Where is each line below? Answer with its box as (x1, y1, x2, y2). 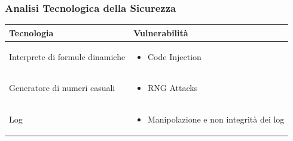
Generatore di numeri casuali (9, 82, 115, 94)
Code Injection (147, 50, 202, 62)
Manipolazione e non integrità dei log (147, 113, 285, 126)
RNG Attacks (147, 82, 198, 94)
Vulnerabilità (133, 26, 188, 39)
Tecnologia (9, 26, 54, 39)
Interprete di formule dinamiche (9, 50, 126, 62)
